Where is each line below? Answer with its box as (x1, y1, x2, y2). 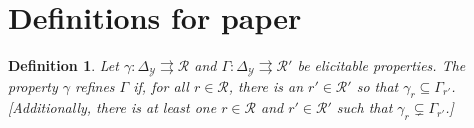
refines (75, 75, 115, 96)
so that (356, 75, 399, 96)
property (8, 75, 58, 96)
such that (336, 97, 393, 118)
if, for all (133, 75, 189, 96)
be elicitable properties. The (297, 55, 466, 76)
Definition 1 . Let (8, 55, 119, 76)
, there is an (228, 75, 304, 96)
